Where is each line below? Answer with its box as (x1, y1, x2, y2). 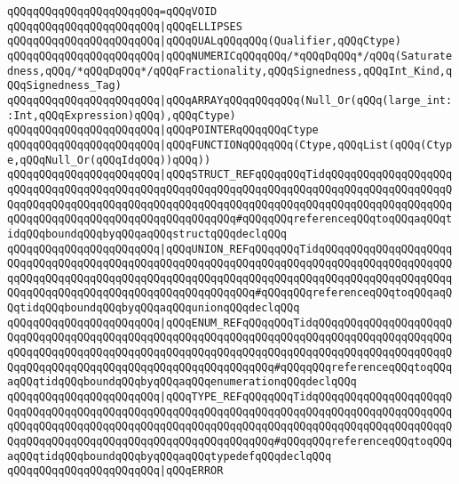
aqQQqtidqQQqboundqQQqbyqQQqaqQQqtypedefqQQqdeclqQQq (7, 449, 332, 463)
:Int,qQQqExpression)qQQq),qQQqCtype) (7, 109, 236, 122)
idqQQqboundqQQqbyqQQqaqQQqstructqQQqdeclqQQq (7, 227, 287, 240)
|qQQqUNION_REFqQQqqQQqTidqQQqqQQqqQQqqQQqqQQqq (159, 242, 453, 255)
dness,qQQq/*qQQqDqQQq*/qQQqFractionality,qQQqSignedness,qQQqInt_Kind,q (7, 64, 453, 77)
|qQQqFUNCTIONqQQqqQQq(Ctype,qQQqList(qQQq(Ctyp (159, 138, 453, 151)
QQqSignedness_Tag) (7, 79, 122, 93)
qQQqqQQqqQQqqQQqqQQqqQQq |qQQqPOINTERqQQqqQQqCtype (7, 124, 319, 137)
